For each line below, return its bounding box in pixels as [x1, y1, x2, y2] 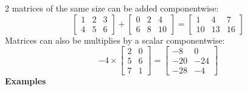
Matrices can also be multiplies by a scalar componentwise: [5, 33, 225, 46]
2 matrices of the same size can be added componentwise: [5, 2, 219, 14]
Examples [5, 75, 46, 87]
